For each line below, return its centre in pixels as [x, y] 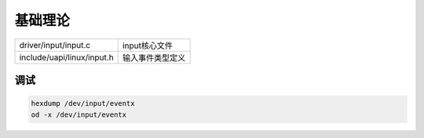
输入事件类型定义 [154, 57]
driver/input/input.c [55, 45]
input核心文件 [147, 45]
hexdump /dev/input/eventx [83, 103]
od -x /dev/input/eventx [79, 114]
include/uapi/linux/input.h [66, 57]
